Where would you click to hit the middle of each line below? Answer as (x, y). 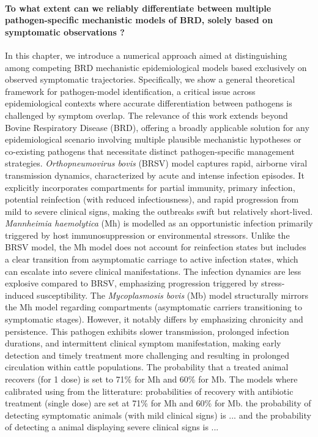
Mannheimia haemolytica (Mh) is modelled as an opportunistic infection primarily (159, 223)
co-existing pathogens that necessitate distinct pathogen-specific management (150, 151)
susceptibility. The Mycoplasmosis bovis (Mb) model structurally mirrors (173, 295)
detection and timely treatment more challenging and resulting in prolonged (147, 355)
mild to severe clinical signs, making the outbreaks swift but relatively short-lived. (159, 211)
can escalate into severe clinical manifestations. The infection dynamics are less (153, 271)
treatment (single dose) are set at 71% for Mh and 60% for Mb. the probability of (158, 403)
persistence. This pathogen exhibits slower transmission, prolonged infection (147, 331)
